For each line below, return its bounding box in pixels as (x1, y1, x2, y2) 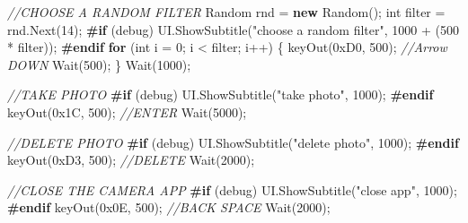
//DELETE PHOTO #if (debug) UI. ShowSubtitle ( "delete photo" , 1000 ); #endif (7, 133, 459, 151)
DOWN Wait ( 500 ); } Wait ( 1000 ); (7, 55, 191, 73)
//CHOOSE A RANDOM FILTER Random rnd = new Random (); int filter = (7, 3, 446, 21)
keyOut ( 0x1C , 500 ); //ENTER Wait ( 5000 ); (7, 102, 247, 121)
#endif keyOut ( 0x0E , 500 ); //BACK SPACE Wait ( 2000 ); (7, 198, 331, 217)
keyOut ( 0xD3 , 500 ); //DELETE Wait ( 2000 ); (7, 150, 255, 169)
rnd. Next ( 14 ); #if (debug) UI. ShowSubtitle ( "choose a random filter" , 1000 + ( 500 (7, 20, 459, 39)
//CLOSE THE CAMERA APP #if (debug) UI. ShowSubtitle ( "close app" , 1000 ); (7, 180, 457, 199)
